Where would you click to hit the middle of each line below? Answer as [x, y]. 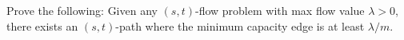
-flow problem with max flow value [280, 10]
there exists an [42, 25]
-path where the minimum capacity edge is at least [240, 25]
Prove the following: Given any [82, 10]
